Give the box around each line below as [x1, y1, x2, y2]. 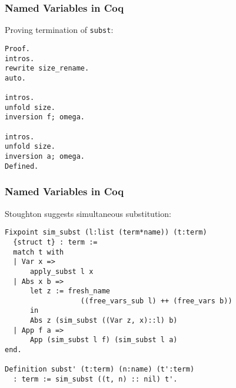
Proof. [5, 44, 30, 53]
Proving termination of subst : [5, 24, 114, 36]
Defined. [5, 162, 39, 170]
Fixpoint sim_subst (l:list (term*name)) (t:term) [5, 228, 207, 237]
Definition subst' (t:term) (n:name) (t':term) [5, 365, 195, 374]
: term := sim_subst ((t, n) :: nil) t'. [13, 375, 178, 384]
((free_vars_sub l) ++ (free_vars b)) [80, 296, 232, 305]
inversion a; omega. [5, 152, 85, 161]
